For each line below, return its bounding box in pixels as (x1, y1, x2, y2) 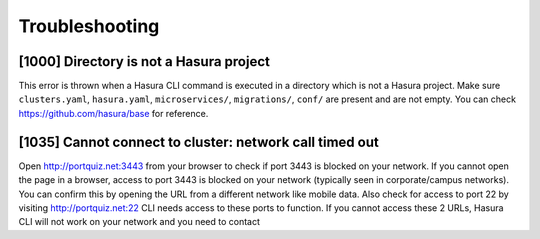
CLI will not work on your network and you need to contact (18, 216, 260, 228)
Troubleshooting (18, 15, 160, 37)
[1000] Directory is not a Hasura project (18, 53, 270, 70)
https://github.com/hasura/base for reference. (18, 107, 209, 119)
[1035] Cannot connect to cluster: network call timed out (18, 133, 379, 150)
